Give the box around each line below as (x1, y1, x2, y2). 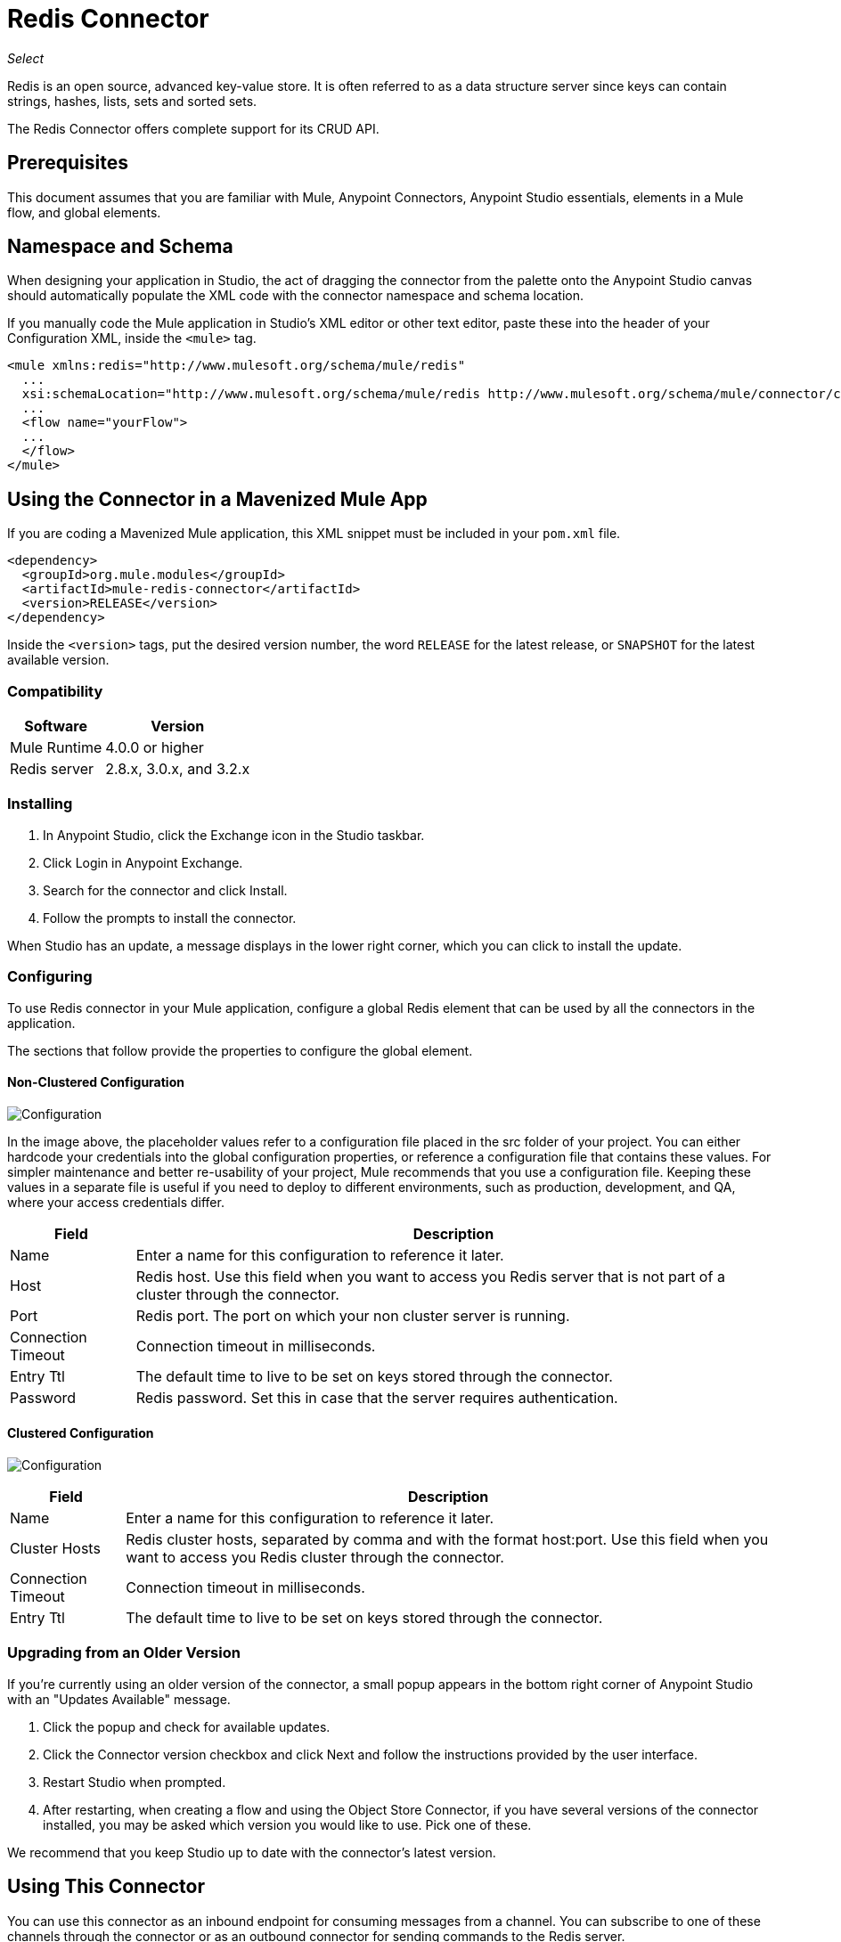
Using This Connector (7, 1875, 205, 1898)
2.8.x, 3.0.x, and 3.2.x (105, 760, 250, 779)
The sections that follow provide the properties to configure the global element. (7, 1042, 473, 1058)
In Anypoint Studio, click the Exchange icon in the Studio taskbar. (43, 827, 425, 843)
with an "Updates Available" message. (7, 1691, 231, 1707)
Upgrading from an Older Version (7, 1644, 241, 1662)
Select (7, 50, 45, 66)
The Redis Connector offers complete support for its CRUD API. (7, 120, 380, 136)
